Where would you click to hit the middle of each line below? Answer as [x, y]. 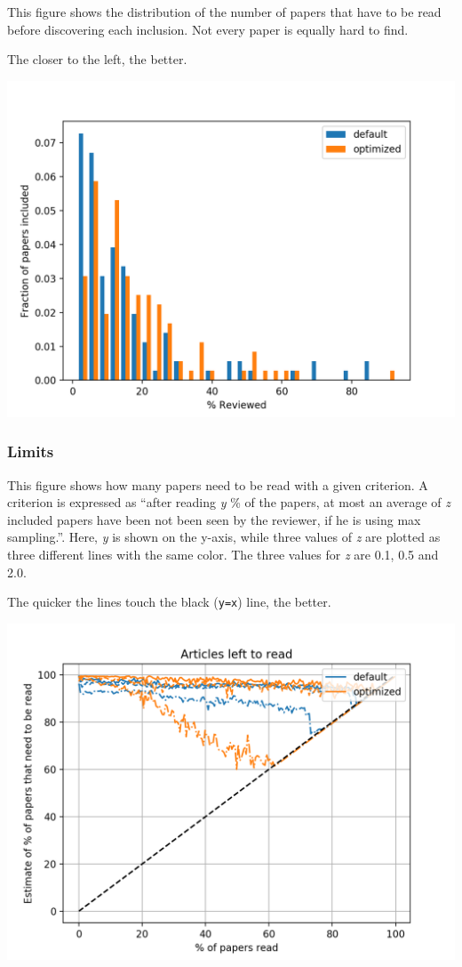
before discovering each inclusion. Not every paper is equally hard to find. [208, 29]
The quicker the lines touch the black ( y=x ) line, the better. [169, 602]
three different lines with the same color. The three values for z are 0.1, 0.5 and [223, 554]
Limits [31, 451]
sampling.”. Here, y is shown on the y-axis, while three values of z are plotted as [224, 537]
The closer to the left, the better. [97, 59]
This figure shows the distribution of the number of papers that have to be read [224, 12]
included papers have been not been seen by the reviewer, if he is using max [214, 519]
